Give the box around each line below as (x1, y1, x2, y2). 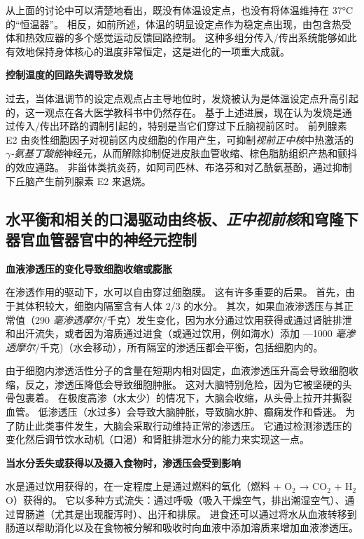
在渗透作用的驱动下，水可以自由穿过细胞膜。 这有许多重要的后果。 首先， (6, 285, 346, 299)
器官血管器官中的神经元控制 (6, 228, 197, 250)
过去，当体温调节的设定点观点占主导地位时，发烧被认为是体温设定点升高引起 (6, 90, 358, 105)
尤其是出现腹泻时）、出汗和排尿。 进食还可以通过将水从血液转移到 (54, 506, 357, 521)
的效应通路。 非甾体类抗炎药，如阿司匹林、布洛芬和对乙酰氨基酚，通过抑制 (6, 159, 352, 174)
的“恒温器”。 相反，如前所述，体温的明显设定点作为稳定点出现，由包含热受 (6, 16, 351, 31)
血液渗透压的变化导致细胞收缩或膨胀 (6, 261, 172, 275)
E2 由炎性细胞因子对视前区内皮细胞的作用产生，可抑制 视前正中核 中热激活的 (6, 132, 354, 146)
